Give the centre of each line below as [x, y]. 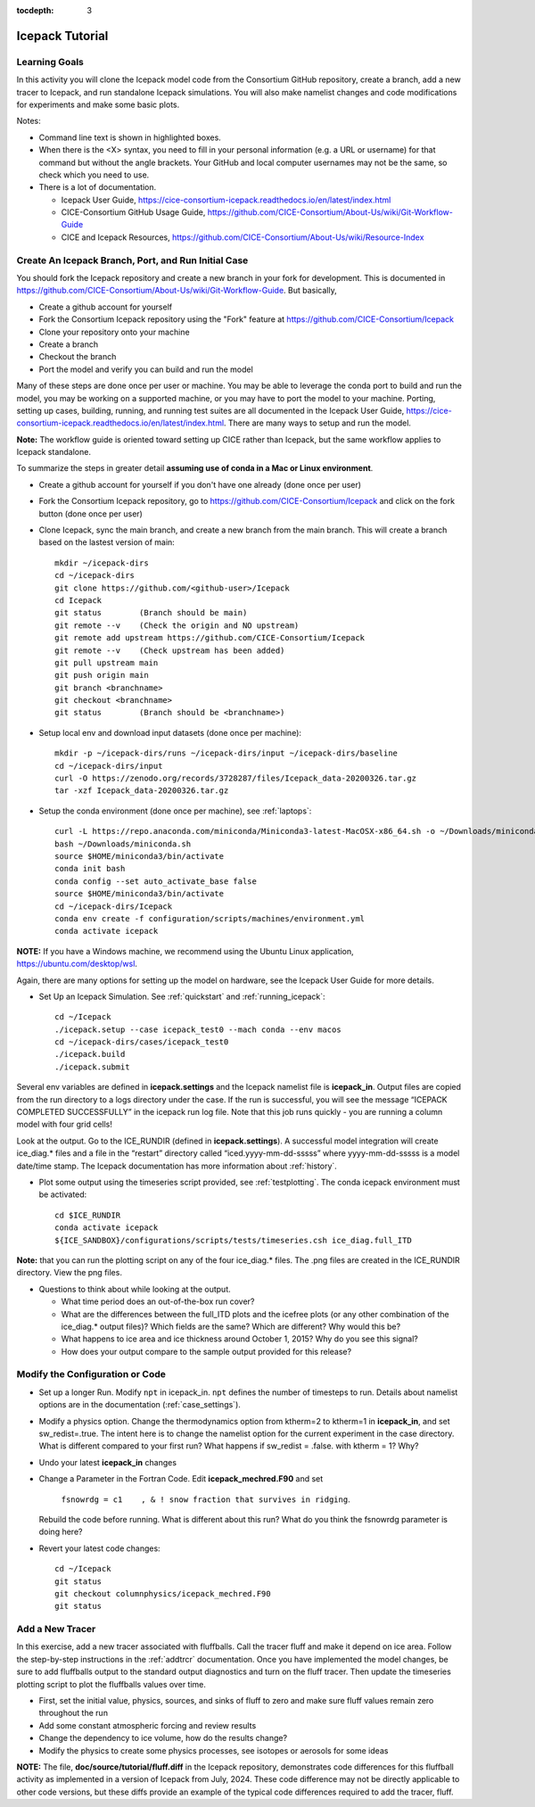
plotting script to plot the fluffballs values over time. [111, 1684]
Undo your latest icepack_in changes [108, 1462]
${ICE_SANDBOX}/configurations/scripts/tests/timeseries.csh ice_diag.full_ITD [233, 1240]
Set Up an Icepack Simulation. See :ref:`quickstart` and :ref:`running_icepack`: [182, 996]
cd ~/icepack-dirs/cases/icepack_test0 [142, 1042]
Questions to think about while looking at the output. [135, 1289]
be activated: [63, 1194]
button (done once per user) [91, 514]
